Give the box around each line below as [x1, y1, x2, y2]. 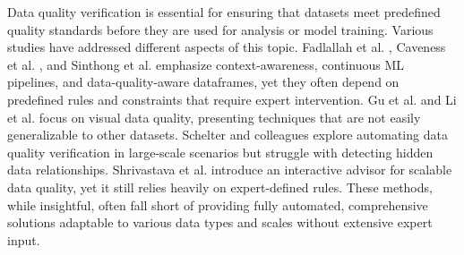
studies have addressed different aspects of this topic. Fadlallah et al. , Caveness [7, 38, 446, 56]
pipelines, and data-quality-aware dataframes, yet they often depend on [7, 72, 400, 91]
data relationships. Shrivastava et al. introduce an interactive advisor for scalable [7, 160, 452, 179]
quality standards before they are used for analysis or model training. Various [7, 20, 434, 38]
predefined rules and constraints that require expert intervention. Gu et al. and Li [7, 89, 457, 108]
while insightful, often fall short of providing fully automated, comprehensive [7, 195, 428, 214]
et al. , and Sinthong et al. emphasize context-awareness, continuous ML [7, 55, 405, 73]
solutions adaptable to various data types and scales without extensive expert [7, 213, 433, 232]
